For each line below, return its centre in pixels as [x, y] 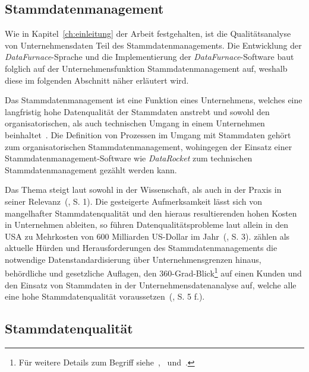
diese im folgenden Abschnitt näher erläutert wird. [97, 80]
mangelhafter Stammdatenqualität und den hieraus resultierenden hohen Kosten [151, 213]
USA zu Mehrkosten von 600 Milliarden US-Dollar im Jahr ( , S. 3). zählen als [147, 236]
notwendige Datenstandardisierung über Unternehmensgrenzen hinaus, [133, 259]
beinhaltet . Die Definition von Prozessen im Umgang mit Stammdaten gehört [148, 134]
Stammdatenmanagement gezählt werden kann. [91, 169]
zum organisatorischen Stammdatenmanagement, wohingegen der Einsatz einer [149, 146]
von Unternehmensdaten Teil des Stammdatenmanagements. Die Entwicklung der [153, 45]
